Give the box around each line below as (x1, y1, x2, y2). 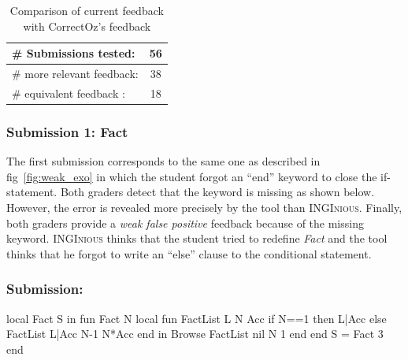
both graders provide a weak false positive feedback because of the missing (6, 214, 364, 231)
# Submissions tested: (12, 45, 135, 61)
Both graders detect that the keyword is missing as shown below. (60, 184, 375, 200)
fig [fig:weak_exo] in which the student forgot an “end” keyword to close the (6, 168, 377, 184)
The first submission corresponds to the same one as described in (6, 153, 321, 169)
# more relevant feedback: (12, 65, 139, 82)
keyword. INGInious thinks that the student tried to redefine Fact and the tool (6, 230, 388, 247)
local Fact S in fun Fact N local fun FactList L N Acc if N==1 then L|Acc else (6, 310, 387, 326)
